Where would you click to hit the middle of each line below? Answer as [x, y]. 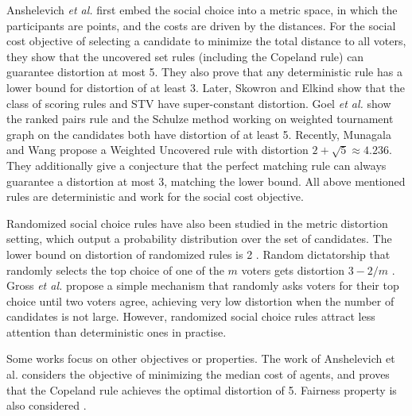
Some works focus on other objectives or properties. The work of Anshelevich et [201, 358]
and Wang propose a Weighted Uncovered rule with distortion [157, 150]
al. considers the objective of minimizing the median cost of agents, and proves [198, 374]
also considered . [47, 405]
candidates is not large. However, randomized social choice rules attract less [191, 316]
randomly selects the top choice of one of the [115, 270]
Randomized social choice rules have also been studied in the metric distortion [197, 223]
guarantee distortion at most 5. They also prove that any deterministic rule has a [204, 72]
